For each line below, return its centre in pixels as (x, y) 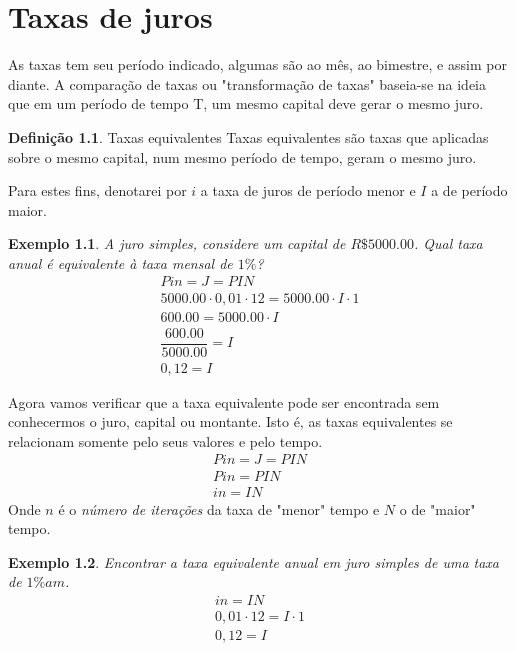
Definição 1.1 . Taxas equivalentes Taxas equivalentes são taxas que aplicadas (248, 136)
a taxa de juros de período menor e (308, 190)
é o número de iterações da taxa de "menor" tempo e (219, 508)
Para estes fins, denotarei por (97, 190)
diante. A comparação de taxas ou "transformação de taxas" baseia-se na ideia (247, 83)
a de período (469, 190)
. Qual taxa (448, 243)
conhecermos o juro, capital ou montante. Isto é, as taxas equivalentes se (230, 421)
